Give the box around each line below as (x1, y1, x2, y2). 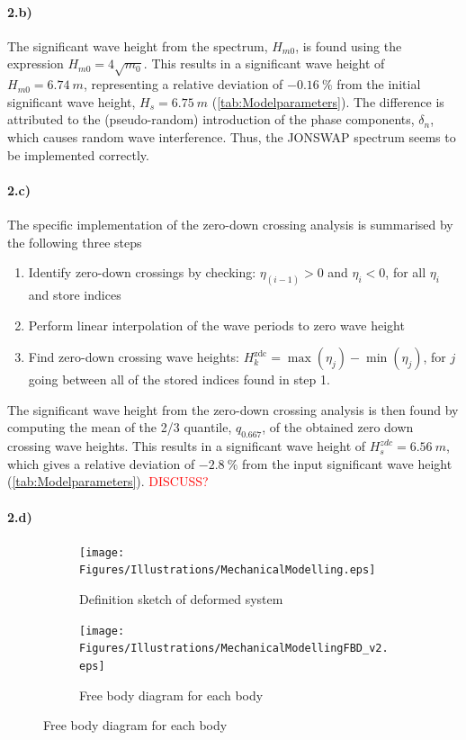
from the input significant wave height (242, 454, 453, 473)
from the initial (336, 75, 421, 94)
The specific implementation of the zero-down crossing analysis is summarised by (7, 214, 453, 233)
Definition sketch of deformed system (79, 590, 283, 609)
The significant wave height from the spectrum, (7, 36, 268, 55)
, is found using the (295, 36, 402, 55)
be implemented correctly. (7, 145, 149, 164)
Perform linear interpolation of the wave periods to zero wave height (28, 315, 405, 334)
